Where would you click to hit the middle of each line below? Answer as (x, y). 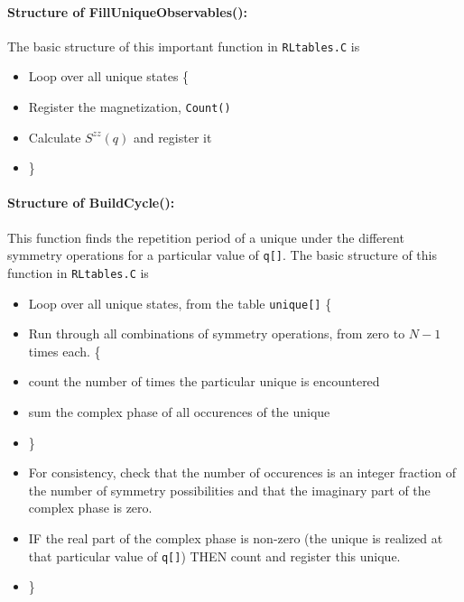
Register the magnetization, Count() (130, 107)
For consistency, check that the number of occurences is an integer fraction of (242, 472)
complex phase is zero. (90, 508)
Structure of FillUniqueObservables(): (127, 11)
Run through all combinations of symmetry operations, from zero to (217, 333)
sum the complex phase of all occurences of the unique (179, 412)
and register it (172, 137)
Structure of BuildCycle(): (91, 203)
